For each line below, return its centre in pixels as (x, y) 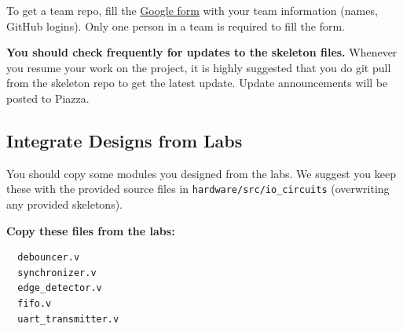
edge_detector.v (60, 288)
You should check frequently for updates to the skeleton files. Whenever (202, 52)
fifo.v (35, 303)
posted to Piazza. (48, 98)
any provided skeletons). (64, 204)
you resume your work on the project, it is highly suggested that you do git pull (199, 67)
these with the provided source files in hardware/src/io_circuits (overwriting (198, 189)
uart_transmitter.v (68, 319)
